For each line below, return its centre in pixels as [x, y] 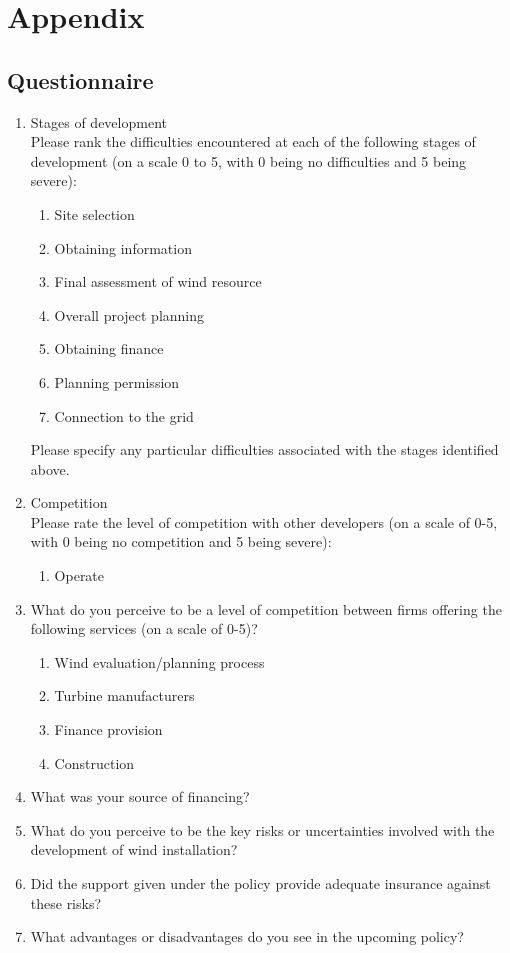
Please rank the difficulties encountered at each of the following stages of [253, 141]
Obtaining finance [109, 348]
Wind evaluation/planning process [159, 661]
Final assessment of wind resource [158, 281]
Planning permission [117, 381]
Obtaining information [123, 247]
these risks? [66, 902]
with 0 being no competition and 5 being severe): [181, 541]
